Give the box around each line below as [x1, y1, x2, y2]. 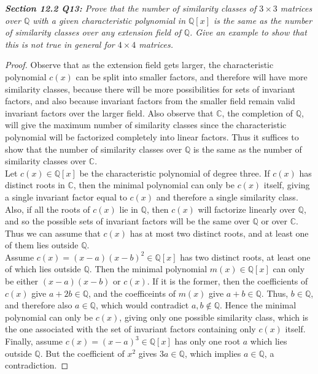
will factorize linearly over [198, 202, 295, 215]
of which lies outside [5, 262, 81, 275]
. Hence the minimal [220, 299, 297, 311]
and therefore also [5, 299, 72, 311]
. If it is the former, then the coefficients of [147, 275, 308, 288]
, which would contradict [95, 299, 189, 311]
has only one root [174, 335, 241, 348]
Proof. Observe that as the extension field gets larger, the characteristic [5, 58, 274, 71]
